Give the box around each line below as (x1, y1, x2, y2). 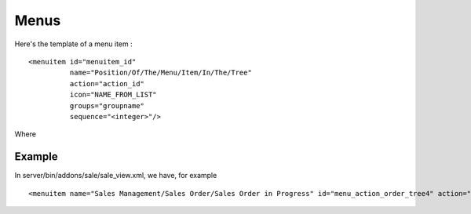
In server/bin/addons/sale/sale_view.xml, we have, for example (14, 171, 217, 180)
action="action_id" (69, 79, 145, 88)
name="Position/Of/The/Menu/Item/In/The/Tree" (69, 68, 253, 78)
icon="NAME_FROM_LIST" (69, 90, 157, 100)
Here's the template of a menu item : (14, 39, 133, 49)
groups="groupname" (69, 101, 145, 110)
